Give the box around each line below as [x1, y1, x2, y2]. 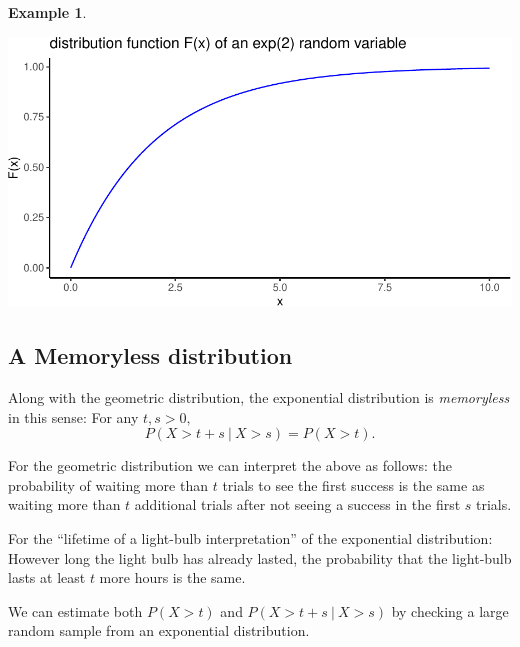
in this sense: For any [8, 406, 139, 427]
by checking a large [391, 600, 509, 621]
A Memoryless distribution [8, 340, 293, 371]
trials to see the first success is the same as [222, 474, 485, 495]
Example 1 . [8, 2, 87, 22]
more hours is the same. [99, 567, 246, 588]
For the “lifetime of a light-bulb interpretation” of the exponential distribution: [8, 528, 493, 549]
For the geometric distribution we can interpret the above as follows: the [8, 455, 452, 476]
